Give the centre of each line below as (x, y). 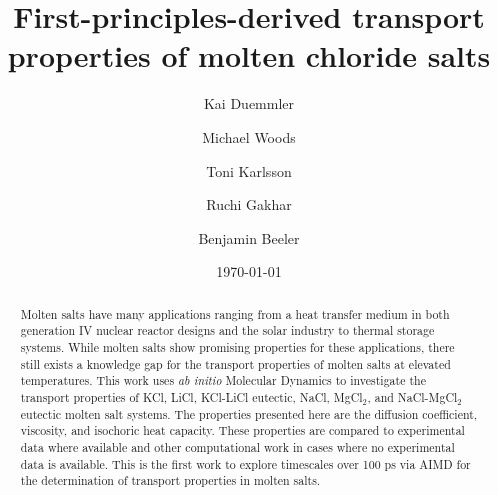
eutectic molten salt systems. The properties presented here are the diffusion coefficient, (249, 413)
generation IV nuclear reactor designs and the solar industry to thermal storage (227, 330)
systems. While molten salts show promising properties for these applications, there (237, 346)
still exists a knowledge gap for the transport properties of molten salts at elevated (235, 363)
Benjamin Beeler (249, 237)
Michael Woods (249, 136)
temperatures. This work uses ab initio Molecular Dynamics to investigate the (223, 380)
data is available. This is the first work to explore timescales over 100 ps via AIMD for (245, 463)
